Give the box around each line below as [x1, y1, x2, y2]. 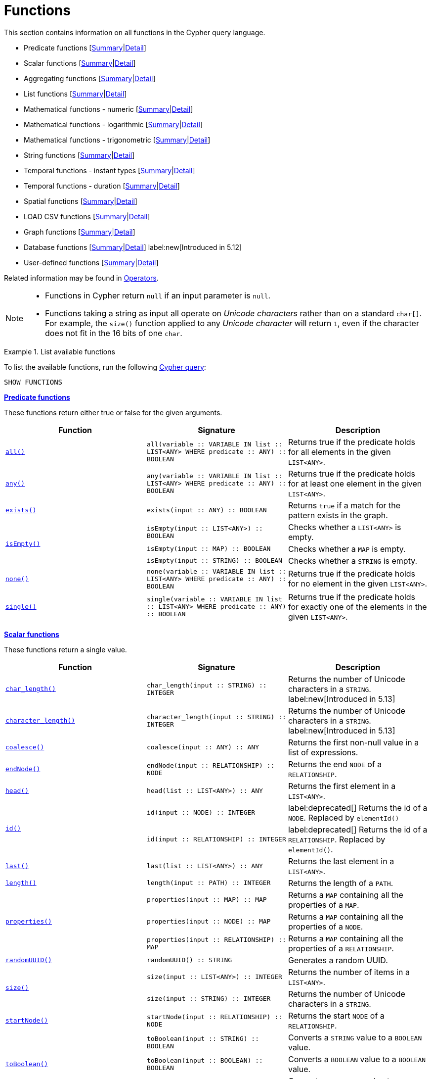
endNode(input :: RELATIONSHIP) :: [146, 761, 275, 769]
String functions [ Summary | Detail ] [24, 150, 135, 159]
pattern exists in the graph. [288, 510, 388, 520]
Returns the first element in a [288, 781, 396, 791]
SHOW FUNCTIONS [4, 378, 63, 386]
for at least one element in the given [288, 478, 422, 489]
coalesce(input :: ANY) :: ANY [146, 743, 259, 751]
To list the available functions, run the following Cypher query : [4, 362, 206, 371]
